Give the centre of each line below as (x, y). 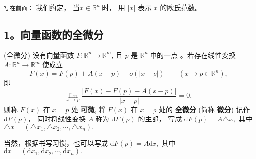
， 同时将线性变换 (57, 119)
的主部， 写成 (160, 119)
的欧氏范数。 (181, 7)
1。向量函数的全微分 (54, 34)
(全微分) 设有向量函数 (39, 55)
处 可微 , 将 (88, 109)
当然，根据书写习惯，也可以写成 (56, 142)
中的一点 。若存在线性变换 (193, 55)
